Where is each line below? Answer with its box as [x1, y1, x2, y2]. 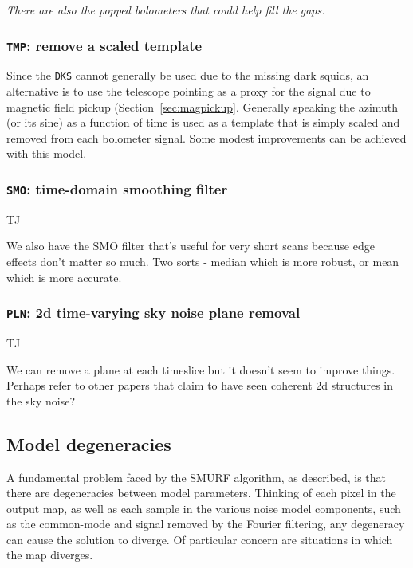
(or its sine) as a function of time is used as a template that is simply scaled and [6, 114, 400, 131]
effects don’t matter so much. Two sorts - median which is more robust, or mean [6, 253, 399, 269]
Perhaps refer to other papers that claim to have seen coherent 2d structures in [6, 377, 394, 394]
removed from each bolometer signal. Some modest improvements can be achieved [6, 129, 407, 146]
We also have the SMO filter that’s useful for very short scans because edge [6, 237, 375, 254]
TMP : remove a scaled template [6, 35, 203, 55]
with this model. [6, 145, 87, 162]
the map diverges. [6, 546, 93, 563]
